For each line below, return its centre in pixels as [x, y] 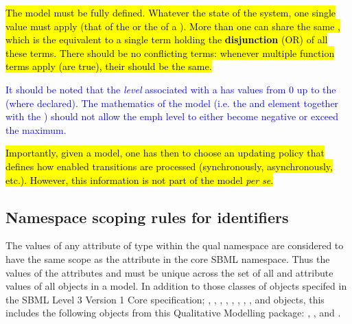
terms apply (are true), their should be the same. [109, 66]
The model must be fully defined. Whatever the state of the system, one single [171, 12]
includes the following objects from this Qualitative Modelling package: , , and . [173, 313]
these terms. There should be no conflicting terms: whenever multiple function [170, 53]
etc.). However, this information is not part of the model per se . [140, 180]
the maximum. [36, 129]
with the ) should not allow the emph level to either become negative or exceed [172, 116]
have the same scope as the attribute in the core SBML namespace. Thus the [168, 258]
